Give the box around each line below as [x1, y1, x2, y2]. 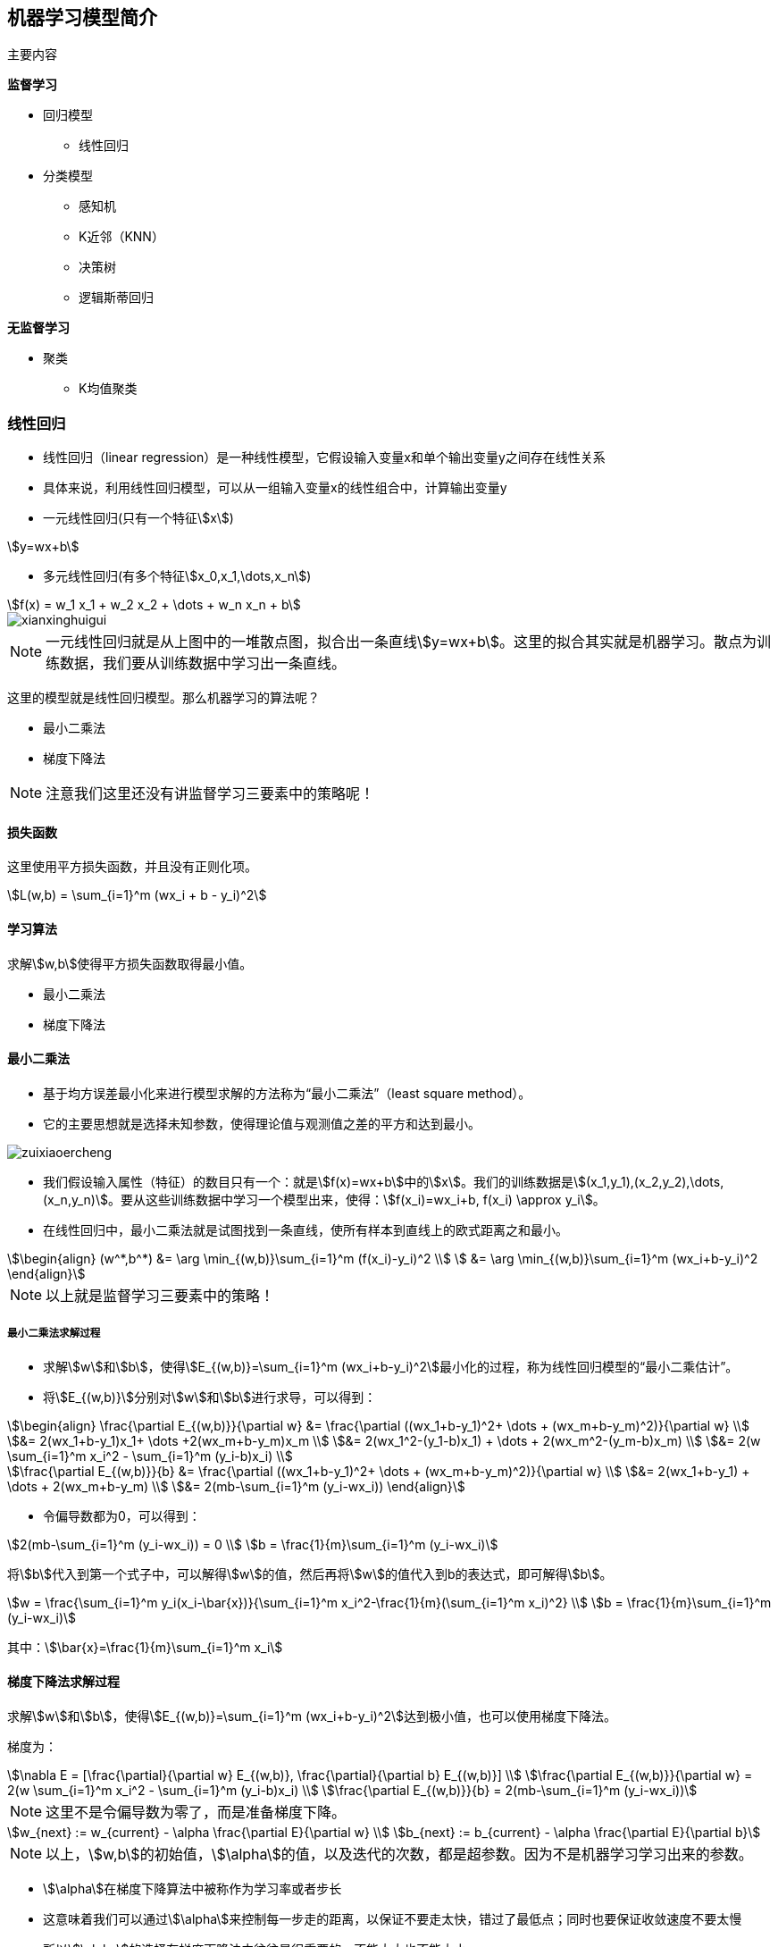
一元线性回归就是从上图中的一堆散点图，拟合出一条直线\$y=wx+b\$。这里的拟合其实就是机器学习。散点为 [46, 633, 757, 651]
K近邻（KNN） [79, 229, 164, 245]
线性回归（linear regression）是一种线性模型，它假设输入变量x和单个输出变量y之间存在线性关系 [43, 449, 606, 466]
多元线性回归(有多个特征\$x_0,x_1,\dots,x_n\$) [43, 568, 312, 584]
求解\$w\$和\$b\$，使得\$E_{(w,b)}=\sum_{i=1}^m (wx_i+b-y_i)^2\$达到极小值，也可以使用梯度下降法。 [7, 1708, 617, 1724]
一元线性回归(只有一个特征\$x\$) [43, 510, 234, 526]
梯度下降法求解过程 [7, 1674, 120, 1690]
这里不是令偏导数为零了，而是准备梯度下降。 [46, 1802, 347, 1821]
